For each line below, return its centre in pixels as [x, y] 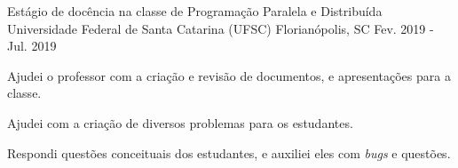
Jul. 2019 [32, 46]
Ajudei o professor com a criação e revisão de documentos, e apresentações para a [229, 75]
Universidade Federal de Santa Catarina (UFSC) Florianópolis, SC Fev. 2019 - [221, 28]
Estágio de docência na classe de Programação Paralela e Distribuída [195, 11]
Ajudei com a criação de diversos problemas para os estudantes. [180, 122]
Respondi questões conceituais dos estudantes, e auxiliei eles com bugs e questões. [229, 152]
